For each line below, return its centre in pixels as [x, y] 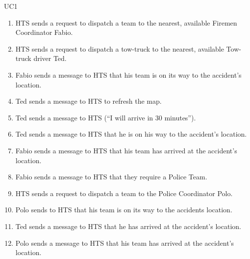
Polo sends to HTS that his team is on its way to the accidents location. [124, 210]
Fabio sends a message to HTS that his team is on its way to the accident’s [128, 74]
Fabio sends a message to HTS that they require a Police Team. [111, 177]
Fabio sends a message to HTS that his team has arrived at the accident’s [126, 150]
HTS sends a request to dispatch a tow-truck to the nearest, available [120, 48]
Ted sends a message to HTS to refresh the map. [88, 101]
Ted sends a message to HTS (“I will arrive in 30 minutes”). [106, 117]
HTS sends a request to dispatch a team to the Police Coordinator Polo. [124, 193]
